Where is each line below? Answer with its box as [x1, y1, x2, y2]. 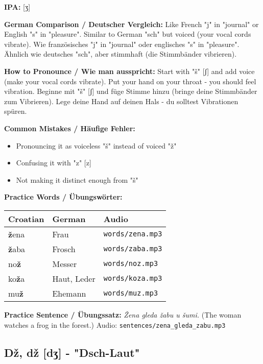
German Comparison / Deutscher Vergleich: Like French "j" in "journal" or [4, 18, 259, 29]
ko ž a [8, 272, 25, 284]
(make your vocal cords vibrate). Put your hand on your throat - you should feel [4, 76, 256, 86]
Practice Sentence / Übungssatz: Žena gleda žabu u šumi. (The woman [4, 309, 242, 320]
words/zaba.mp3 [103, 245, 162, 253]
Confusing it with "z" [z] [16, 157, 91, 168]
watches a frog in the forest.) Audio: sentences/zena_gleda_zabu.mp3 [4, 319, 226, 330]
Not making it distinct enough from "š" [16, 174, 138, 185]
